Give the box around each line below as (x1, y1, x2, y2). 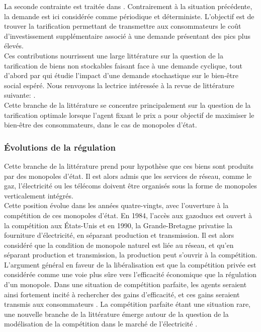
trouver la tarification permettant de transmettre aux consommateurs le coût (4, 21, 241, 31)
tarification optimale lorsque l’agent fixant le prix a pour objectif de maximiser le (4, 109, 254, 120)
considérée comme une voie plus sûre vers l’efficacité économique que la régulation (4, 269, 257, 280)
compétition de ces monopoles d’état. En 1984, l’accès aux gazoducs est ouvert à (4, 210, 252, 220)
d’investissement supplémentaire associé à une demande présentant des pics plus (4, 30, 251, 41)
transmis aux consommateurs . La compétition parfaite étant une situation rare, (4, 299, 251, 309)
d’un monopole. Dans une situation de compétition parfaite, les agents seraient (4, 279, 247, 290)
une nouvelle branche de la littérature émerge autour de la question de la (4, 308, 229, 319)
